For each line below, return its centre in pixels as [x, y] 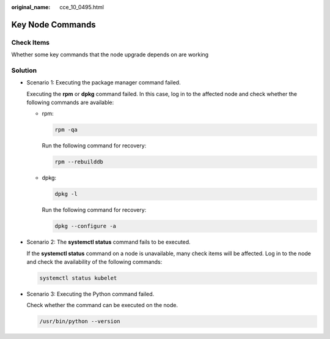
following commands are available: [70, 102]
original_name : [31, 7]
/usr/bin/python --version [80, 322]
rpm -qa [66, 130]
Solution [24, 70]
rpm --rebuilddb [79, 162]
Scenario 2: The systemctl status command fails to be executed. [108, 242]
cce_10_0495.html [82, 7]
